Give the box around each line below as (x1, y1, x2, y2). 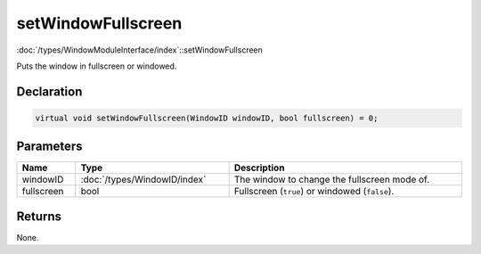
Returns (16, 209, 62, 224)
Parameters (16, 139, 83, 154)
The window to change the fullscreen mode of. (233, 174, 430, 186)
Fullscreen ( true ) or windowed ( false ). (233, 185, 395, 198)
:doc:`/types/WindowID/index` (80, 174, 207, 186)
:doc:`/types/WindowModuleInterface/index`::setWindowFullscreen (16, 45, 263, 55)
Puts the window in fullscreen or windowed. (16, 61, 177, 71)
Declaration (16, 84, 83, 99)
